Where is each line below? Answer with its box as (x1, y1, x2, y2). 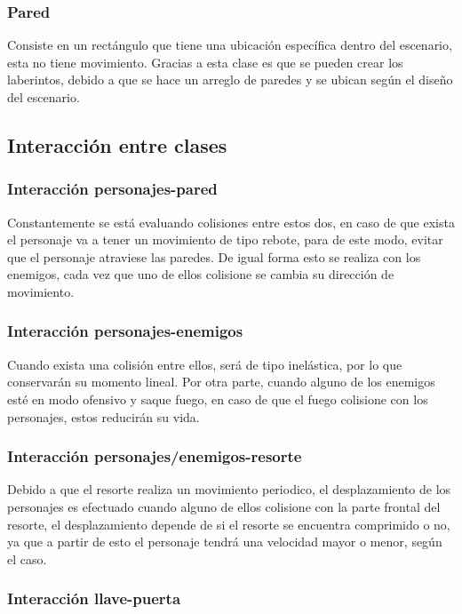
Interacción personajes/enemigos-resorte (7, 445, 302, 467)
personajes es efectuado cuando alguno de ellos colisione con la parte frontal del (7, 497, 441, 515)
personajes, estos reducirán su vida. (7, 407, 200, 426)
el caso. (7, 549, 47, 568)
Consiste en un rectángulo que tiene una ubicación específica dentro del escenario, (7, 36, 452, 54)
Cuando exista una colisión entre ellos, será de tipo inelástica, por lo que (7, 355, 402, 373)
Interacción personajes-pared (7, 178, 218, 200)
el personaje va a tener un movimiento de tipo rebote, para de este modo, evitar (7, 230, 443, 249)
